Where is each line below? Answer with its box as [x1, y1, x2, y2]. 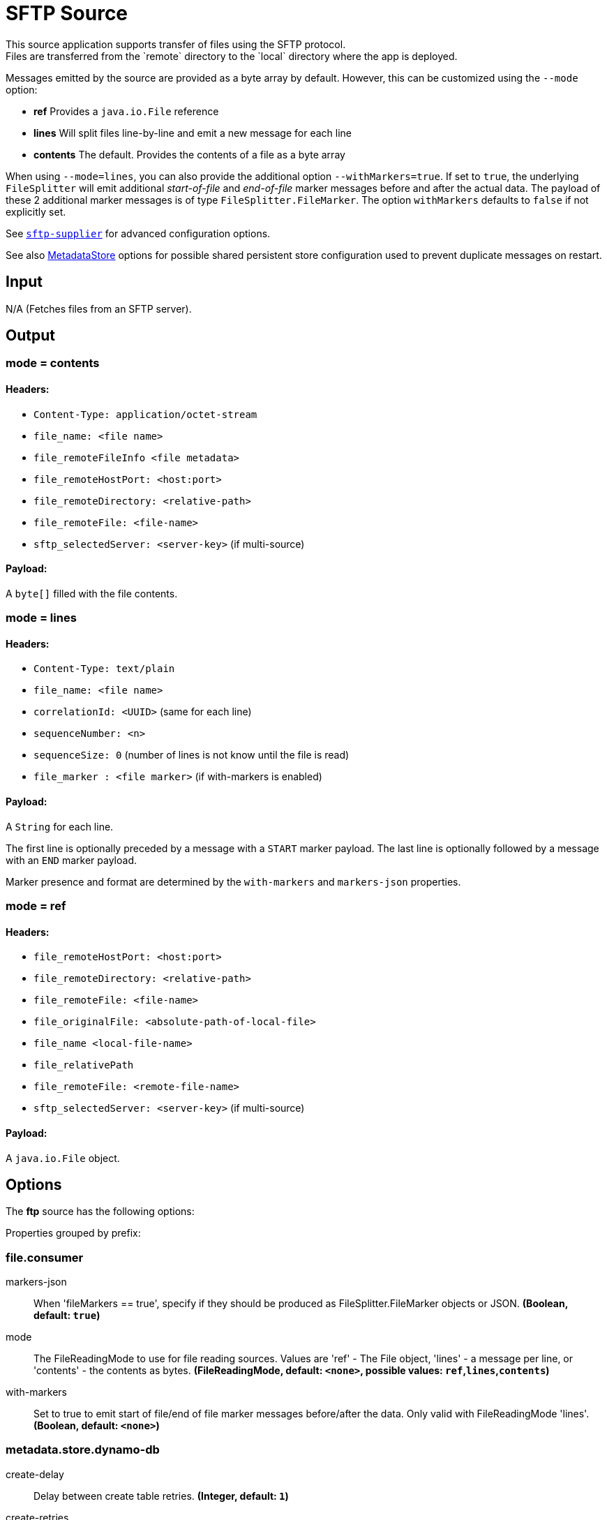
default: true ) [33, 1309, 100, 1322]
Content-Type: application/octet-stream [33, 408, 257, 420]
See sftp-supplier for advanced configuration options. [6, 227, 271, 239]
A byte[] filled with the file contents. [6, 587, 178, 599]
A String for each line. [6, 820, 114, 833]
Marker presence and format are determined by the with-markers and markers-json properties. [6, 875, 461, 888]
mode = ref [6, 899, 66, 914]
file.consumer [6, 1250, 84, 1265]
